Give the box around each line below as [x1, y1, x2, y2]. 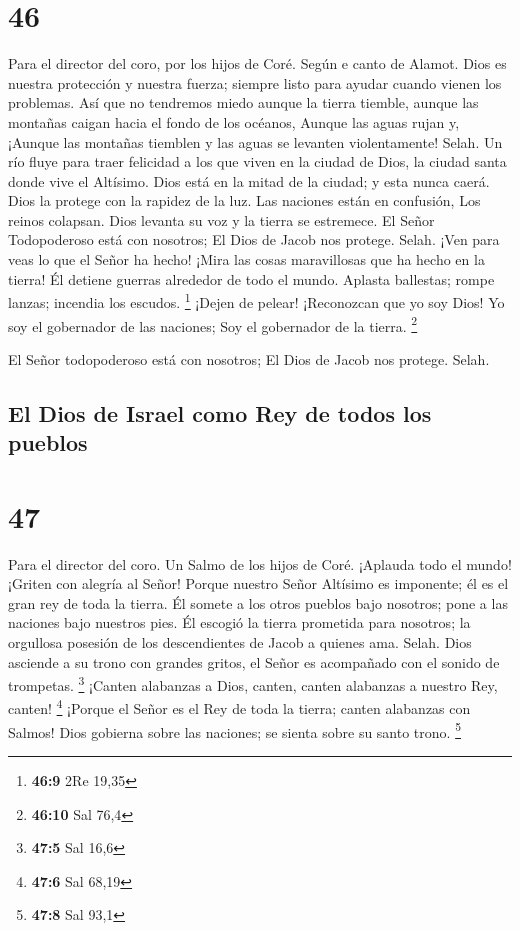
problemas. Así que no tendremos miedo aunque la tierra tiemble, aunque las [8, 92, 479, 113]
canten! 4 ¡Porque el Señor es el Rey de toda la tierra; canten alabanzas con [8, 695, 471, 719]
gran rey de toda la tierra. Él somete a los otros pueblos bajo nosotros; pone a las [8, 592, 508, 613]
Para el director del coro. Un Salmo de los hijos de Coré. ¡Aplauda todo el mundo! [8, 553, 512, 574]
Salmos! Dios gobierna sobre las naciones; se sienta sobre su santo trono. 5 [8, 718, 461, 742]
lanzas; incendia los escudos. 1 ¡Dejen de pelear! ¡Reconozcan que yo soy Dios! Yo [8, 289, 505, 312]
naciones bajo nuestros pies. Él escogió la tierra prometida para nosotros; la [8, 612, 471, 633]
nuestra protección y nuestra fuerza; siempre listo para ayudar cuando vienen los [8, 72, 502, 93]
